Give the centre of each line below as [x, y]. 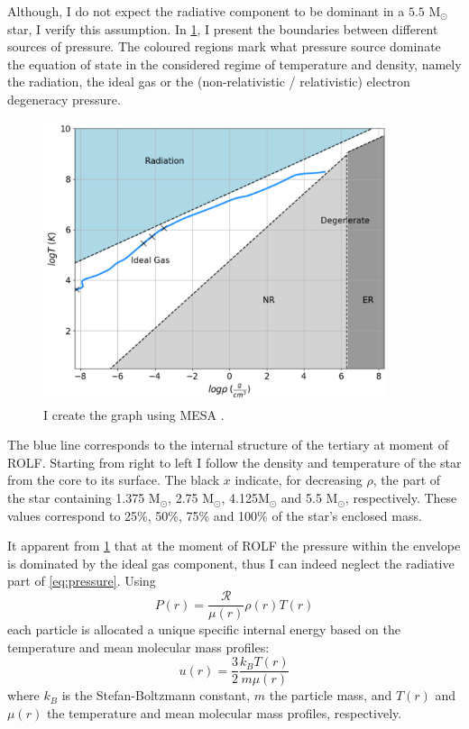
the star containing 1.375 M [84, 498]
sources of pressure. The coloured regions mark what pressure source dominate [224, 46]
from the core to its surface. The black [114, 480]
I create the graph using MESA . [134, 414]
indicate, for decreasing [299, 480]
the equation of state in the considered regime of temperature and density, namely [234, 64]
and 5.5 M [309, 498]
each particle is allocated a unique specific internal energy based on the [204, 629]
